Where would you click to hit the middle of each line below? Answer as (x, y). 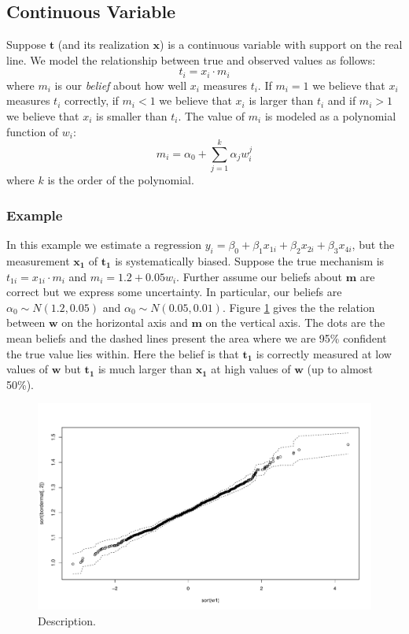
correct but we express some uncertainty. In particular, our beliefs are (174, 292)
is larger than (281, 100)
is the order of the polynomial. (121, 180)
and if (342, 100)
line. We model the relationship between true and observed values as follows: (191, 59)
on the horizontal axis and (125, 323)
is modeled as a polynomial (330, 116)
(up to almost (340, 369)
